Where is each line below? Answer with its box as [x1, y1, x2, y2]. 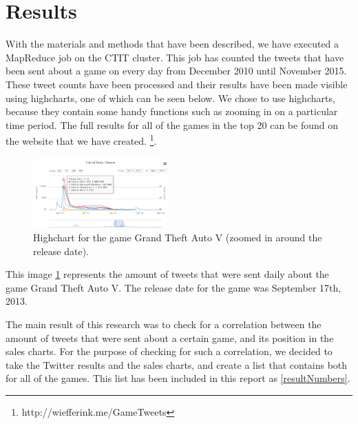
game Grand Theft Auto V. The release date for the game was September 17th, [6, 280, 341, 294]
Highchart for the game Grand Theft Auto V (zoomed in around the [33, 230, 322, 245]
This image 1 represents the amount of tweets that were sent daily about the [6, 267, 329, 281]
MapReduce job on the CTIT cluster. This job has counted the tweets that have [6, 50, 344, 64]
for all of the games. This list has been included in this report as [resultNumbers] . [6, 371, 350, 385]
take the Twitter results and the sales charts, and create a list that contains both [6, 357, 348, 372]
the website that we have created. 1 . [6, 132, 157, 148]
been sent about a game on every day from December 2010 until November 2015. [6, 63, 347, 78]
